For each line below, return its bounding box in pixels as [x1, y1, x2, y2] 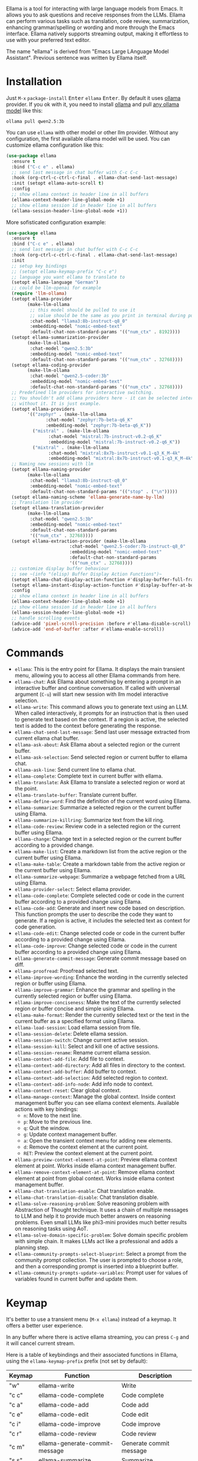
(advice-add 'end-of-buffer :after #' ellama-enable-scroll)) [11, 626, 165, 632]
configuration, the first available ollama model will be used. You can [6, 135, 170, 142]
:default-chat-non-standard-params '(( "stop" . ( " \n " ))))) [29, 488, 178, 495]
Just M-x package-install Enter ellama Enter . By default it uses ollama [6, 94, 181, 101]
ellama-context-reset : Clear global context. [14, 1087, 121, 1094]
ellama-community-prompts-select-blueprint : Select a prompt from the [14, 1250, 187, 1257]
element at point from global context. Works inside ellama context [14, 1175, 175, 1182]
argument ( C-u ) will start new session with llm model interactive [14, 691, 169, 698]
